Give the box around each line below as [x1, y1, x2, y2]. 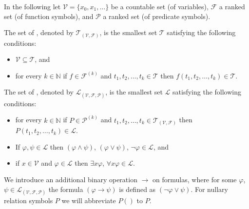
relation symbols [4, 195, 53, 205]
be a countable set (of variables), [111, 1, 209, 11]
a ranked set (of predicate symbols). [103, 11, 211, 21]
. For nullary [191, 184, 228, 194]
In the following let [4, 1, 61, 11]
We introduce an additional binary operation [4, 174, 137, 184]
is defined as [119, 184, 156, 194]
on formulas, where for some [153, 174, 237, 184]
